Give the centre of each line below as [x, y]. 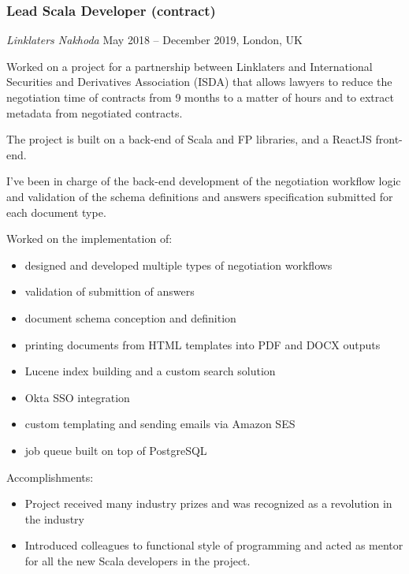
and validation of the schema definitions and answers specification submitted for [200, 196]
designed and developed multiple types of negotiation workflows [178, 265]
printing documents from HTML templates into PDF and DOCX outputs [203, 344]
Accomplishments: [50, 477]
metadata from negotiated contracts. [95, 112]
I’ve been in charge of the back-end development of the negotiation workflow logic [204, 181]
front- [389, 139]
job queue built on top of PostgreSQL [116, 450]
